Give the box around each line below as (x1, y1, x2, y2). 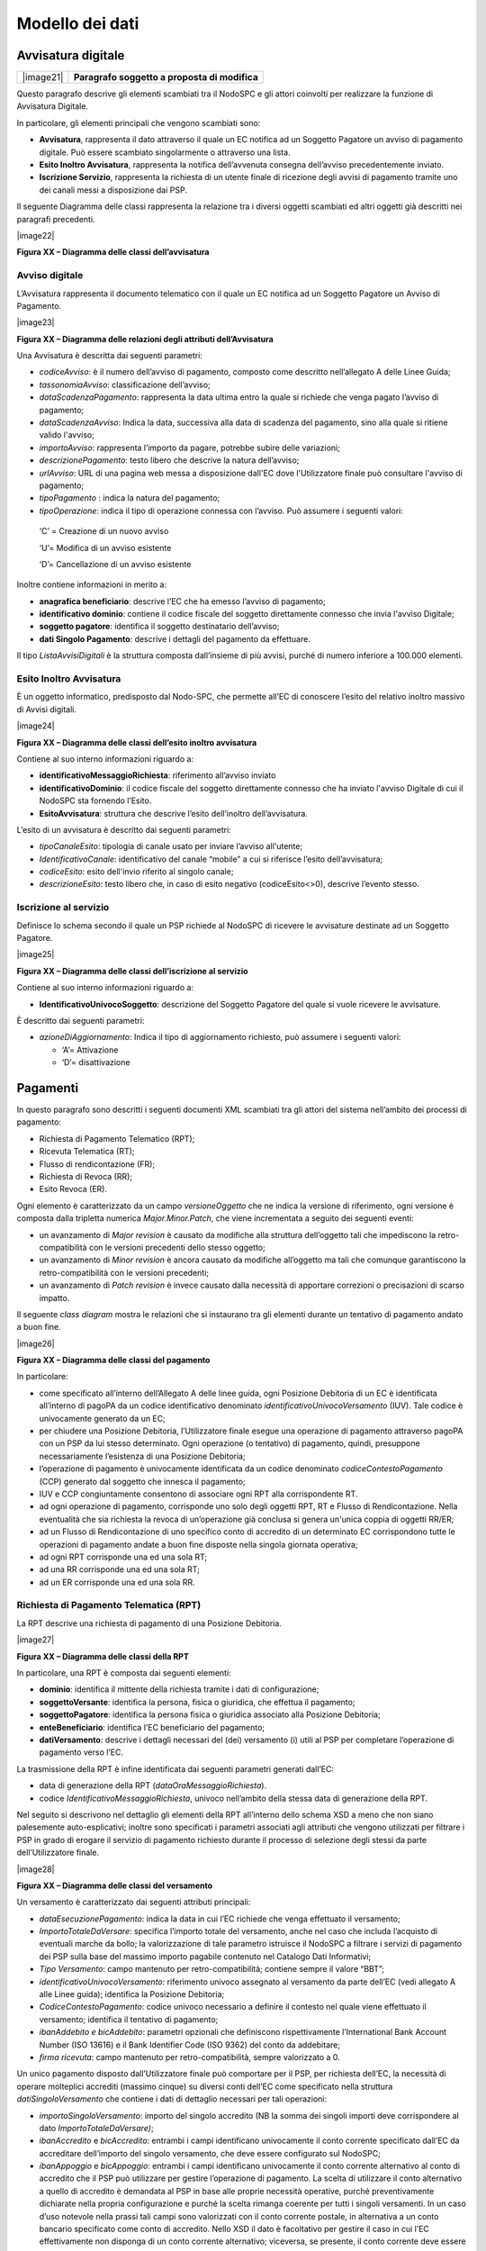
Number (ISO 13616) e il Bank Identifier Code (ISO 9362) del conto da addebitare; (39, 2039, 341, 2050)
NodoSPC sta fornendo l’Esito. (39, 795, 152, 806)
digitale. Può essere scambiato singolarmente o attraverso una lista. (39, 147, 292, 158)
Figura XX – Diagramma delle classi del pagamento (16, 1355, 211, 1366)
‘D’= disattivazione (61, 1057, 130, 1068)
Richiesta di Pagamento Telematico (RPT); (39, 1133, 195, 1144)
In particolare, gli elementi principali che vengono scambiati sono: (16, 117, 261, 128)
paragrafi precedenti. (16, 213, 95, 224)
